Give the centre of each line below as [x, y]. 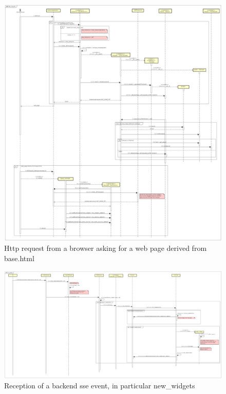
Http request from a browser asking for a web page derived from [106, 248]
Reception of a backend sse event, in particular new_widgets [100, 386]
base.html [19, 258]
